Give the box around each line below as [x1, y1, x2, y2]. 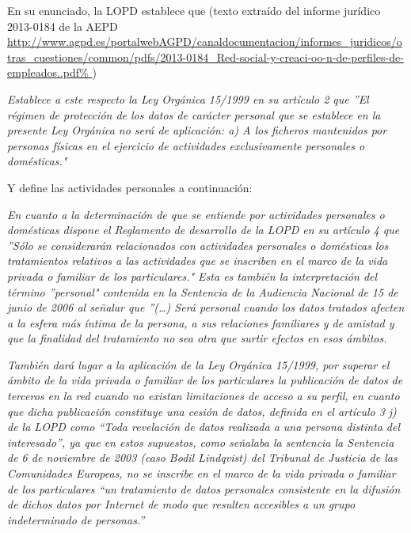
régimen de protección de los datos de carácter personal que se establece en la [7, 106, 381, 123]
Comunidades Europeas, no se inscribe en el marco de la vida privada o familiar [7, 465, 396, 482]
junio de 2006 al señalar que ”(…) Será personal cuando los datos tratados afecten [7, 299, 405, 316]
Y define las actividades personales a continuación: [7, 179, 253, 195]
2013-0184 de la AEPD [7, 17, 118, 34]
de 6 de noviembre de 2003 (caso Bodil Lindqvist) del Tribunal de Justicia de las [7, 449, 398, 466]
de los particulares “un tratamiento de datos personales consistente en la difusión [7, 480, 401, 497]
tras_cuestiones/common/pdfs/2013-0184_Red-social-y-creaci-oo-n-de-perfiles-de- [7, 48, 404, 65]
